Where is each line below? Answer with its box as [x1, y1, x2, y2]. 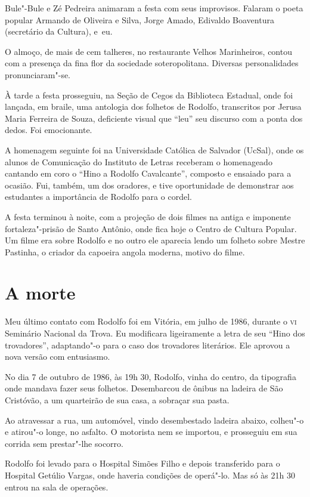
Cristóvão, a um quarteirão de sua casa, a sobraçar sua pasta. [5, 393, 230, 406]
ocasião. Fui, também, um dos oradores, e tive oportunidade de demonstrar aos [5, 178, 294, 191]
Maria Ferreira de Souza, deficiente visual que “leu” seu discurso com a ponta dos [5, 112, 303, 124]
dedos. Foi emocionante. [5, 124, 92, 136]
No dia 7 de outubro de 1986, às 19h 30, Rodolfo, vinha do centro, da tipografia [5, 370, 296, 382]
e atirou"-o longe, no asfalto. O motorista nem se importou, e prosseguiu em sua [5, 425, 297, 438]
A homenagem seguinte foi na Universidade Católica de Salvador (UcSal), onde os [5, 143, 304, 156]
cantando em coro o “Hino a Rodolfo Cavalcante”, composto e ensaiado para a [5, 167, 292, 180]
